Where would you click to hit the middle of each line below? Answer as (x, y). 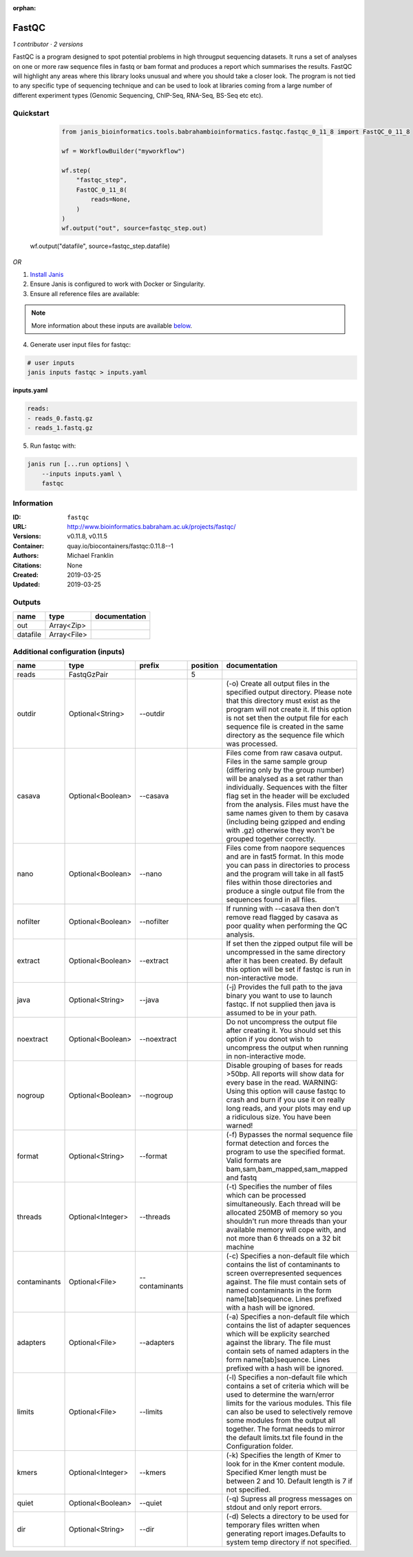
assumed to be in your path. (272, 1013)
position (205, 666)
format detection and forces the (278, 1143)
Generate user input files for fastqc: (80, 345)
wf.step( (76, 170)
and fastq (242, 1178)
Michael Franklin (90, 556)
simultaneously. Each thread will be (283, 1204)
